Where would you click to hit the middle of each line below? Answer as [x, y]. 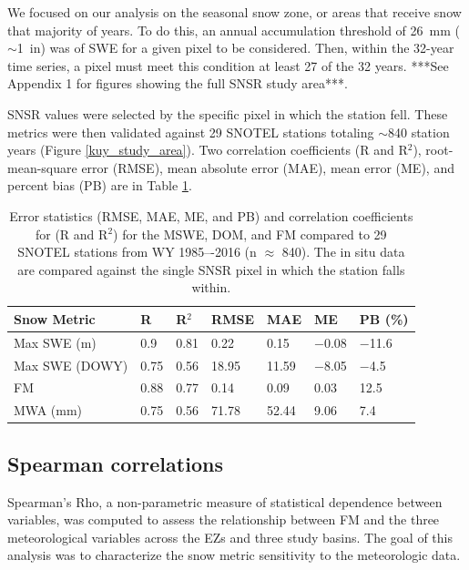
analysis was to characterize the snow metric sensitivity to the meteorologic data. [234, 555]
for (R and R [71, 234]
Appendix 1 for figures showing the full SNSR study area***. [178, 83]
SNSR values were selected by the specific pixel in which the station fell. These [228, 113]
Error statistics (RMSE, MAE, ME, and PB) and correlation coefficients [211, 215]
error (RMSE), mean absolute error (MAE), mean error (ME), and [268, 167]
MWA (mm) [48, 410]
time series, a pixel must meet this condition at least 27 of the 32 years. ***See [228, 65]
